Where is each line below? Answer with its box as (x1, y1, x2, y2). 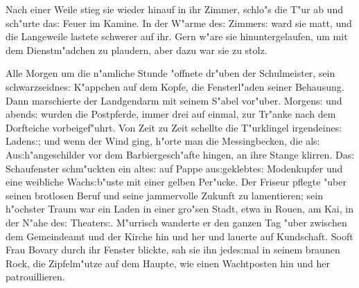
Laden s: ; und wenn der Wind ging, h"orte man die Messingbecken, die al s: (6, 134, 320, 148)
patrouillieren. (6, 269, 65, 284)
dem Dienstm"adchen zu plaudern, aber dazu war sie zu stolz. (6, 42, 268, 57)
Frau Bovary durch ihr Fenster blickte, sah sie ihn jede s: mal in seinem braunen (6, 242, 340, 257)
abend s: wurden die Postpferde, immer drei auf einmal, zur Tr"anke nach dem (6, 107, 336, 121)
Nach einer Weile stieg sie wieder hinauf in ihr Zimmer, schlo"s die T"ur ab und (6, 2, 343, 16)
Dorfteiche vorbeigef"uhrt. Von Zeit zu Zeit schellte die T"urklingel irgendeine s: (6, 120, 342, 134)
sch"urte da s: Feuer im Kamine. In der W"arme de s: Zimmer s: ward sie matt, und (6, 15, 352, 30)
